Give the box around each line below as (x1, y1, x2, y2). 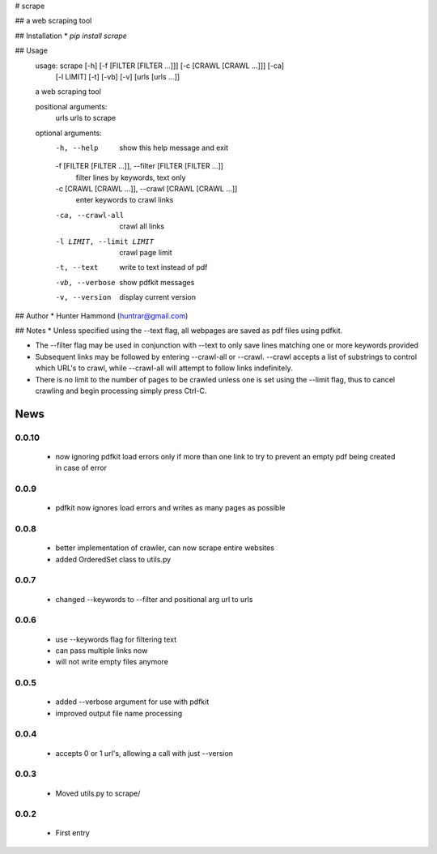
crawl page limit (119, 248, 173, 258)
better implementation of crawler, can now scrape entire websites (55, 543, 275, 553)
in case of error (55, 463, 107, 473)
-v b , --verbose (55, 278, 117, 287)
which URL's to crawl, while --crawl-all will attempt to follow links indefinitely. (35, 363, 293, 373)
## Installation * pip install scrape (15, 31, 127, 41)
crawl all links (119, 221, 165, 231)
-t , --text (55, 263, 99, 272)
